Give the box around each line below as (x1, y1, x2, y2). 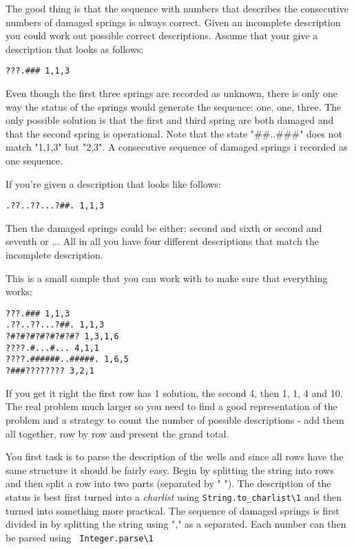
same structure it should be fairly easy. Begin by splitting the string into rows (6, 462, 334, 477)
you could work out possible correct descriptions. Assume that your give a (6, 28, 318, 43)
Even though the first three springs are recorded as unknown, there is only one (6, 86, 337, 100)
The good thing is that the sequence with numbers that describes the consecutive (6, 1, 348, 15)
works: (6, 284, 33, 299)
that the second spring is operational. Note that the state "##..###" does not (6, 126, 342, 140)
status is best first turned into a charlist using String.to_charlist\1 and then (6, 489, 342, 504)
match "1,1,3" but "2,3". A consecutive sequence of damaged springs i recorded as (6, 140, 348, 154)
